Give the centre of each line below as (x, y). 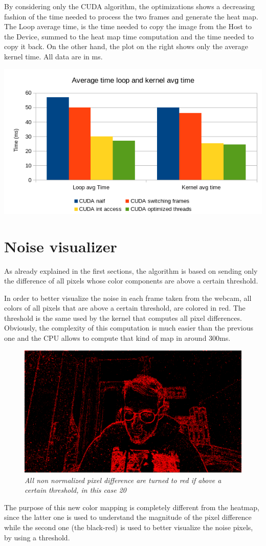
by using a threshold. (37, 537)
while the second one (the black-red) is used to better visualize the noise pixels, (129, 527)
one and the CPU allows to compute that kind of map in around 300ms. (117, 338)
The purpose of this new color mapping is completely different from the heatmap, (132, 507)
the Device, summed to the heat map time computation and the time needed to (129, 36)
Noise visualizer (61, 246)
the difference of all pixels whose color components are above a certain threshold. (131, 281)
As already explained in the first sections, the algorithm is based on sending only (131, 270)
